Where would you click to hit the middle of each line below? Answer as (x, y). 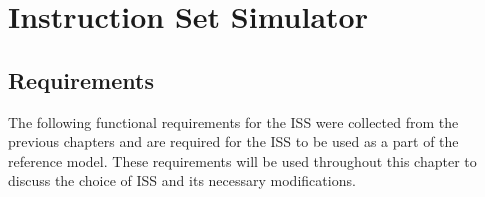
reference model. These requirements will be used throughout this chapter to (242, 160)
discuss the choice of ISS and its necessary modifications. (182, 180)
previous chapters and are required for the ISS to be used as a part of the (233, 141)
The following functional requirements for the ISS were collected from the (233, 121)
